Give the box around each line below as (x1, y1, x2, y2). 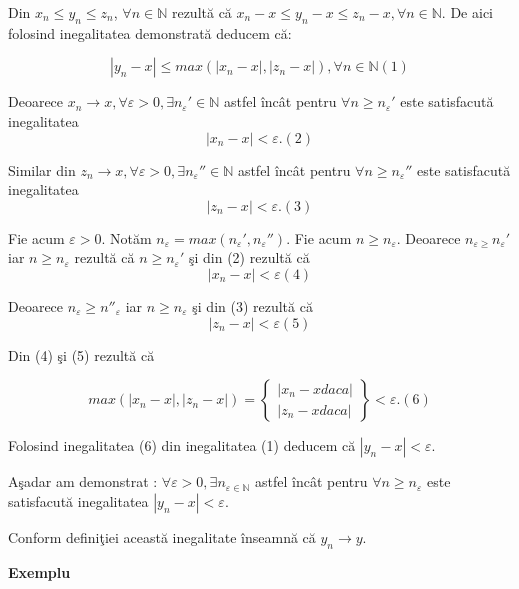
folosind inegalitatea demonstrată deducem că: (8, 22, 292, 43)
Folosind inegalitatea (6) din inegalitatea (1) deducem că (8, 435, 356, 456)
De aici (450, 2, 494, 22)
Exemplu (8, 561, 71, 582)
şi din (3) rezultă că (192, 295, 313, 316)
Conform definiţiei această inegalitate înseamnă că (8, 526, 316, 547)
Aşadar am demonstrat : (8, 471, 158, 492)
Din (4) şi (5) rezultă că (8, 344, 155, 365)
